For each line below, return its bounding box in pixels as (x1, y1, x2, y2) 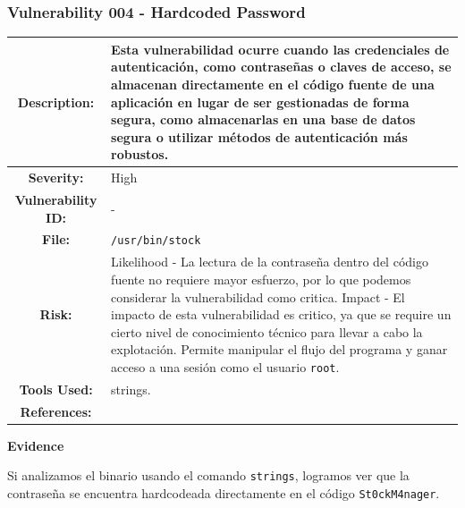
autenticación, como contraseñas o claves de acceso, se (111, 57, 452, 76)
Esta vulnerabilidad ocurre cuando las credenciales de (111, 39, 450, 58)
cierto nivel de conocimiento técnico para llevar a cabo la (111, 322, 423, 341)
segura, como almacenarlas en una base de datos (111, 110, 416, 129)
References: (20, 402, 92, 420)
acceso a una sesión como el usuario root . (111, 357, 340, 376)
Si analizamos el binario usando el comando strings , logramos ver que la (7, 466, 410, 485)
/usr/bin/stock (111, 234, 201, 248)
